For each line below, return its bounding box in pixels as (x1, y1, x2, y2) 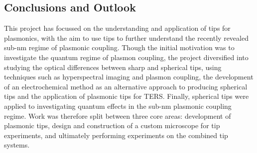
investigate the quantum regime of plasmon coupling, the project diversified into (4, 52, 249, 62)
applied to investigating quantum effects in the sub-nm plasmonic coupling (4, 100, 232, 111)
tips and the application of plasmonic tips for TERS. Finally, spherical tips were (4, 91, 249, 101)
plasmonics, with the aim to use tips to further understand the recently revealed (4, 32, 249, 43)
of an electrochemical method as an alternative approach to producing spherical (4, 81, 248, 91)
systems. (4, 140, 30, 150)
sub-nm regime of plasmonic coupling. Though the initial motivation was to (4, 42, 235, 53)
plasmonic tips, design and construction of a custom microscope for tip (4, 120, 220, 131)
